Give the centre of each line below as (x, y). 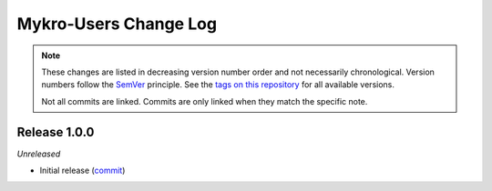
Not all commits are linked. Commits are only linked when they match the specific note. (205, 101)
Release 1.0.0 (56, 132)
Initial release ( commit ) (82, 171)
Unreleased (39, 154)
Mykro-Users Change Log (117, 24)
